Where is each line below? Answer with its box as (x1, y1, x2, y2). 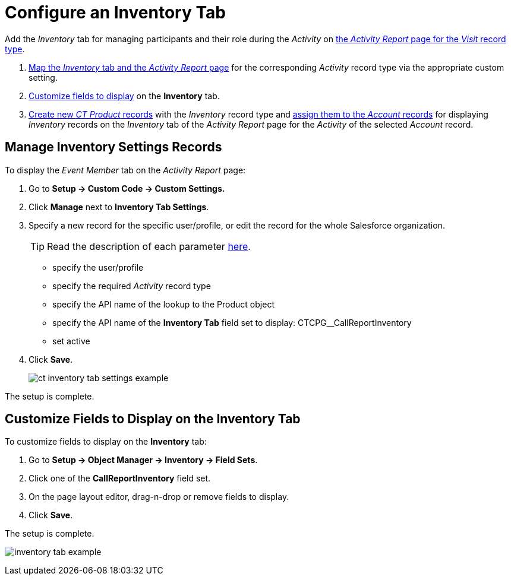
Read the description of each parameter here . (47, 240, 251, 252)
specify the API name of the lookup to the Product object (52, 299, 275, 309)
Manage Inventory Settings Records (5, 140, 222, 155)
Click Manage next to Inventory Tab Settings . (29, 201, 209, 212)
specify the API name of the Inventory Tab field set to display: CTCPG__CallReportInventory (52, 317, 412, 328)
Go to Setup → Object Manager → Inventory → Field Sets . (29, 455, 258, 465)
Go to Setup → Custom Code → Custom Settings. (29, 183, 225, 194)
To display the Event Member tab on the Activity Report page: (5, 164, 246, 175)
